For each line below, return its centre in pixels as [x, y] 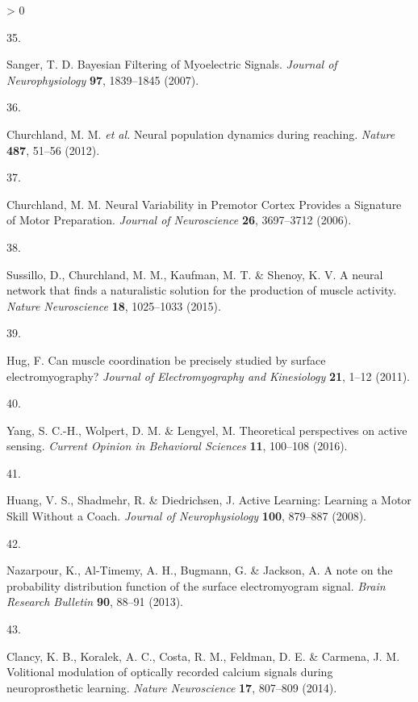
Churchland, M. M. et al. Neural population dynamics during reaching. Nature [201, 134]
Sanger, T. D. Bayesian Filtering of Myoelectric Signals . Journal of [172, 64]
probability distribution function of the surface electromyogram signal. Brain [196, 585]
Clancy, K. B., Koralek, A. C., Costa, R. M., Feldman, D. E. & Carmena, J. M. [203, 656]
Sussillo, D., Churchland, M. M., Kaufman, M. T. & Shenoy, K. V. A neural [195, 274]
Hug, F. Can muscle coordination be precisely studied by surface [166, 359]
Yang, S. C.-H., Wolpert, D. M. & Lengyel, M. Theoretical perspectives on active [207, 430]
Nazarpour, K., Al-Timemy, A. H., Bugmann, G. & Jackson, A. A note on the [200, 570]
